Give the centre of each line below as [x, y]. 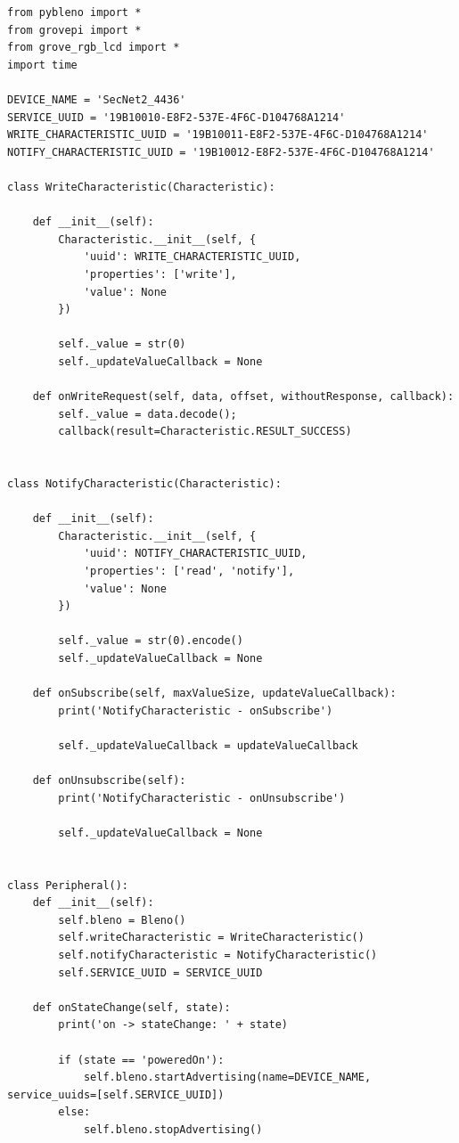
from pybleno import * [74, 12]
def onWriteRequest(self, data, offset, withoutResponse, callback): [243, 397]
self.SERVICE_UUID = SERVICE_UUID [160, 972]
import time [42, 65]
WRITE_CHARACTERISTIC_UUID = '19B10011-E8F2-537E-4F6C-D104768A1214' [218, 135]
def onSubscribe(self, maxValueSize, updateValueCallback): [214, 694]
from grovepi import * [74, 30]
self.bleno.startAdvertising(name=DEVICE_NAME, [227, 1078]
